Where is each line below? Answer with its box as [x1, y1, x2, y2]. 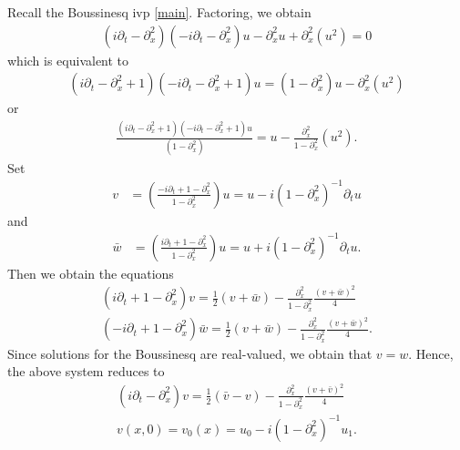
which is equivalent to [7, 50, 129, 69]
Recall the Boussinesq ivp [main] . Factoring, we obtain [7, 3, 312, 21]
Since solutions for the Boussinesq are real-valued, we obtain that [7, 343, 373, 363]
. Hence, [408, 343, 454, 363]
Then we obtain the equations [7, 263, 174, 282]
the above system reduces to [7, 362, 165, 381]
